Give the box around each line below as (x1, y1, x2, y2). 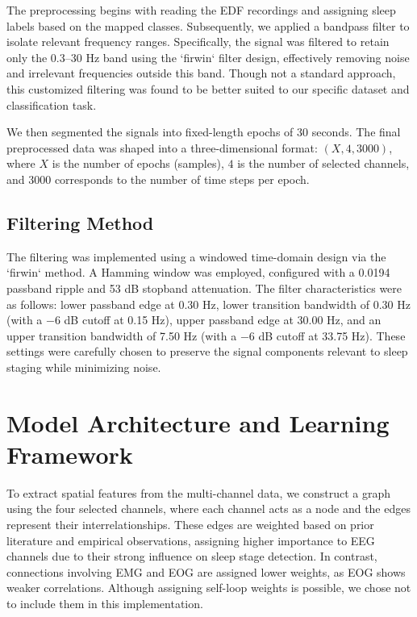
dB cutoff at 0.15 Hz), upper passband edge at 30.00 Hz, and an (64, 311, 382, 328)
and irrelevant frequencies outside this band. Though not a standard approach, (6, 65, 396, 81)
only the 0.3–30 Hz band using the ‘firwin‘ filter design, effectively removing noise (6, 48, 410, 65)
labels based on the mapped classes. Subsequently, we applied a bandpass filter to (6, 17, 410, 34)
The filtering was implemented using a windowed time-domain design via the (6, 248, 386, 265)
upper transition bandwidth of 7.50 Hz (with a (6, 327, 237, 344)
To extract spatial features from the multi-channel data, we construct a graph (6, 484, 391, 501)
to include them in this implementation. (6, 594, 203, 611)
